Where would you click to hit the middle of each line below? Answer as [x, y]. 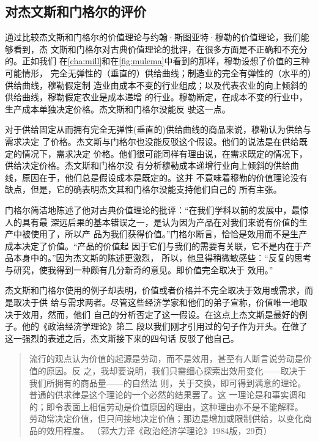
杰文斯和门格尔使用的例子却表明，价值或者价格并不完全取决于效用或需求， [155, 290]
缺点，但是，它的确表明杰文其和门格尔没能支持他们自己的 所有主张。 [143, 189]
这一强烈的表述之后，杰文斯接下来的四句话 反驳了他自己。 [122, 338]
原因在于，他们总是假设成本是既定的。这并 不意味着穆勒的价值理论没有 [165, 177]
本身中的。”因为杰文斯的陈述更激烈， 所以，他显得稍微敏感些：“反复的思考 [162, 258]
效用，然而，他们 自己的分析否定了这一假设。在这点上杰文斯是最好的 [160, 314]
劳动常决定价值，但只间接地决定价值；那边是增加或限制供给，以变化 [166, 418]
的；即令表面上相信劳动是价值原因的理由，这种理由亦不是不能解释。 [166, 406]
